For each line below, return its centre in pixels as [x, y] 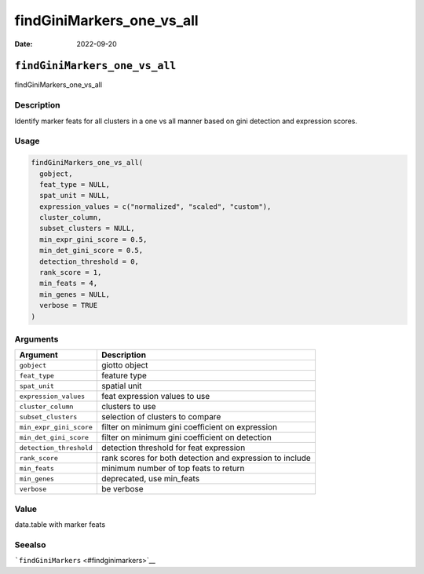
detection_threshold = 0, [89, 261]
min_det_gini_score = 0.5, [91, 250]
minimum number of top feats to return [173, 469]
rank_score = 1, [71, 272]
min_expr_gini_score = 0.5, [93, 239]
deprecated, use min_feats [150, 479]
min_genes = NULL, [75, 294]
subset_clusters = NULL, [87, 229]
